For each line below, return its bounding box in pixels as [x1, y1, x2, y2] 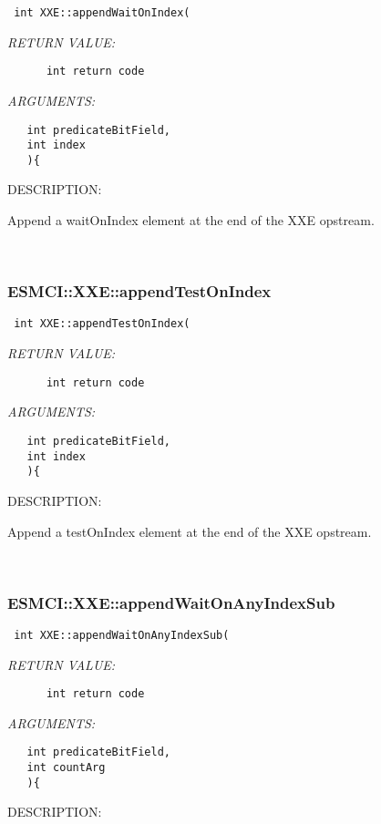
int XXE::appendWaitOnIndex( [14, 6, 190, 19]
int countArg [26, 761, 106, 775]
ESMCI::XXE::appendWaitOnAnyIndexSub [7, 591, 335, 613]
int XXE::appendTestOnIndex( [14, 317, 190, 331]
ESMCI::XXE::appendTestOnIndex [7, 280, 272, 303]
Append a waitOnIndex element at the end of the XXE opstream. [7, 211, 375, 230]
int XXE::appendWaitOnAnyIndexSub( [14, 628, 230, 642]
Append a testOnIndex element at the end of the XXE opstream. [7, 521, 372, 541]
